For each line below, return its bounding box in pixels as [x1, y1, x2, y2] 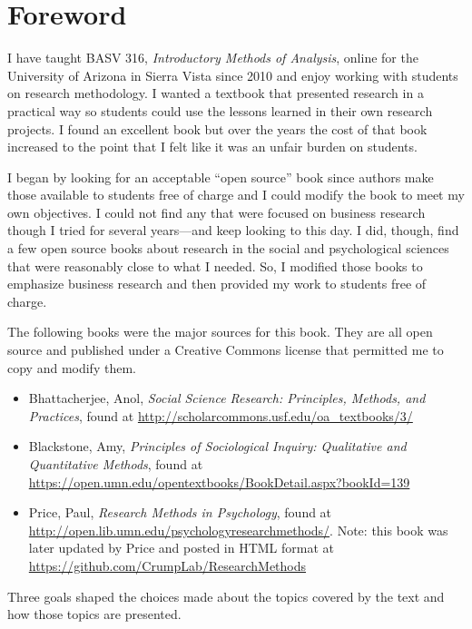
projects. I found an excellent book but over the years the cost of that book [7, 119, 428, 138]
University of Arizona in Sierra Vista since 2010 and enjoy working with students [7, 65, 458, 84]
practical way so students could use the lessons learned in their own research [7, 101, 433, 120]
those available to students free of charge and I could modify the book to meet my [7, 185, 465, 204]
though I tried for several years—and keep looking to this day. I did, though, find [7, 221, 459, 240]
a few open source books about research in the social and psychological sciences [7, 239, 449, 258]
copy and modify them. [7, 358, 136, 377]
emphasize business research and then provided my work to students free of [7, 274, 427, 293]
